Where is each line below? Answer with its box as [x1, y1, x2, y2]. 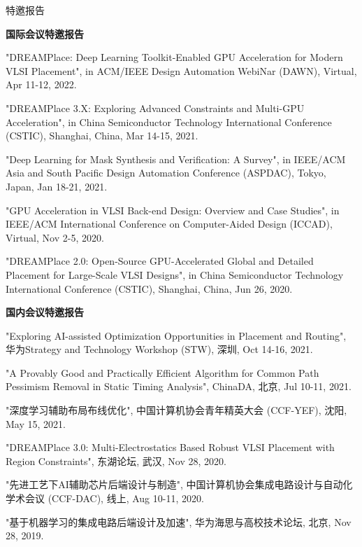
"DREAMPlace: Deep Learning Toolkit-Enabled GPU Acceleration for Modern [6, 50, 343, 64]
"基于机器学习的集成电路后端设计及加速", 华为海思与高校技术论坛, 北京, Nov [6, 514, 352, 529]
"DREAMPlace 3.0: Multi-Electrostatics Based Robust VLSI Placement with [6, 440, 335, 455]
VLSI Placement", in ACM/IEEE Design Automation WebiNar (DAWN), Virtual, [6, 63, 357, 78]
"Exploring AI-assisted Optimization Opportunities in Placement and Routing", [6, 328, 347, 342]
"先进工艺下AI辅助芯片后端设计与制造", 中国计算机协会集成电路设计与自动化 [6, 477, 353, 492]
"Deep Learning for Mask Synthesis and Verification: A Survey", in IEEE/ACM [6, 151, 346, 166]
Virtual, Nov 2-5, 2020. [6, 230, 104, 244]
